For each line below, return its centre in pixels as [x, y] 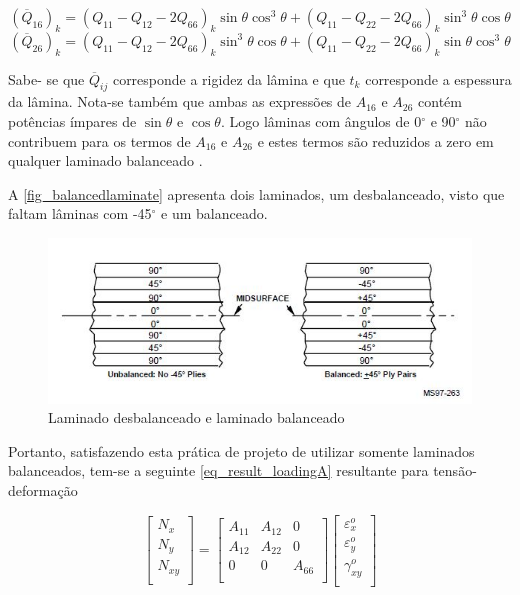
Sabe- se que [46, 78]
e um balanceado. [214, 213]
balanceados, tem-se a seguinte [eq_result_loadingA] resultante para [218, 470]
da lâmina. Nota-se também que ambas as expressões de [180, 101]
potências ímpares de [72, 120]
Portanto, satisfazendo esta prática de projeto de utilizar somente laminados [241, 450]
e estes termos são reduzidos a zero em [375, 140]
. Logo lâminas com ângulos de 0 [321, 120]
